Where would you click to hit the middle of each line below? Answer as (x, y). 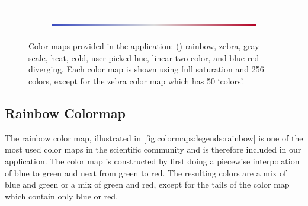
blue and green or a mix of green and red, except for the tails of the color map (147, 184)
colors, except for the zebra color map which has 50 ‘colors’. (137, 80)
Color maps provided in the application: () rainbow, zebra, (135, 46)
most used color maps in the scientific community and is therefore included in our (153, 149)
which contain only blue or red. (62, 196)
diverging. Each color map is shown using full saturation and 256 (146, 69)
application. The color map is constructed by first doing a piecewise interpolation (152, 161)
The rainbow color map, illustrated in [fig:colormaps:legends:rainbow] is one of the (154, 137)
